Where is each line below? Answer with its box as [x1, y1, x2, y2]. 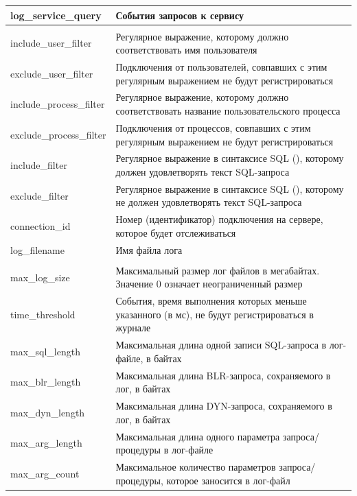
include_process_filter [10, 97, 105, 111]
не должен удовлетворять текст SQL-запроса [115, 195, 302, 209]
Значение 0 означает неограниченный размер [115, 276, 303, 291]
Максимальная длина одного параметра [115, 429, 280, 443]
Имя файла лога [115, 242, 183, 257]
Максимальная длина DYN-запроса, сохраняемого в [115, 399, 332, 413]
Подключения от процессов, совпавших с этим [115, 120, 311, 134]
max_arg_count [10, 466, 80, 480]
